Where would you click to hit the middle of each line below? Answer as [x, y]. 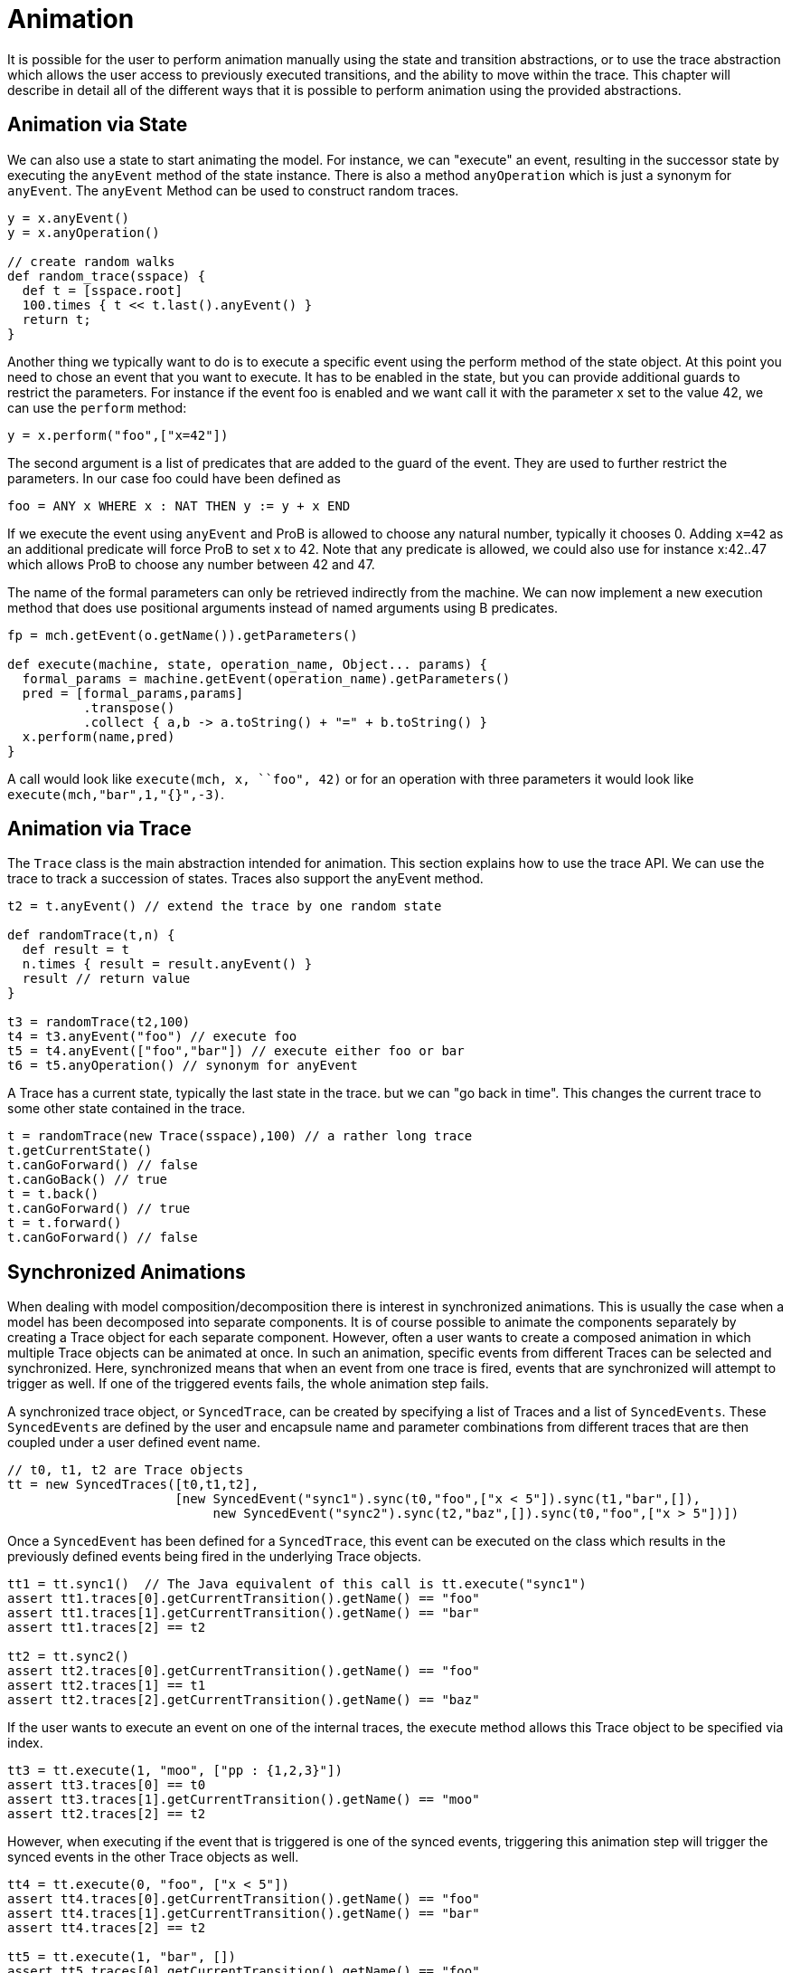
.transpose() [129, 707]
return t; [56, 319]
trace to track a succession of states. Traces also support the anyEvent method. [245, 879]
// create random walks [91, 261]
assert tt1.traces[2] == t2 [107, 1628]
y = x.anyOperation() [84, 232]
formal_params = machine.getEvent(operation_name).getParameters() [266, 678]
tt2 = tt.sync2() [68, 1657]
